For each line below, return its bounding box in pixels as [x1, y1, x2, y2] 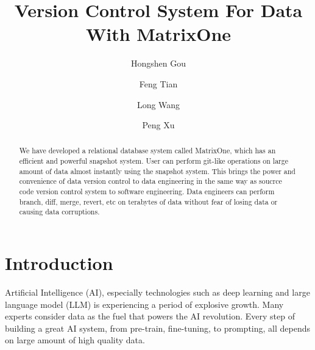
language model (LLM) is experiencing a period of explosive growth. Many [5, 297, 284, 310]
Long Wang [136, 98, 180, 111]
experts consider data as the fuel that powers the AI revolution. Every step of [5, 310, 295, 323]
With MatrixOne [85, 21, 232, 46]
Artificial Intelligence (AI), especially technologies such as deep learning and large [5, 286, 310, 299]
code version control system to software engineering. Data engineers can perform [19, 186, 275, 197]
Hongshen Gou [130, 57, 186, 70]
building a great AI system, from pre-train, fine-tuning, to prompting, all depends [5, 321, 310, 334]
